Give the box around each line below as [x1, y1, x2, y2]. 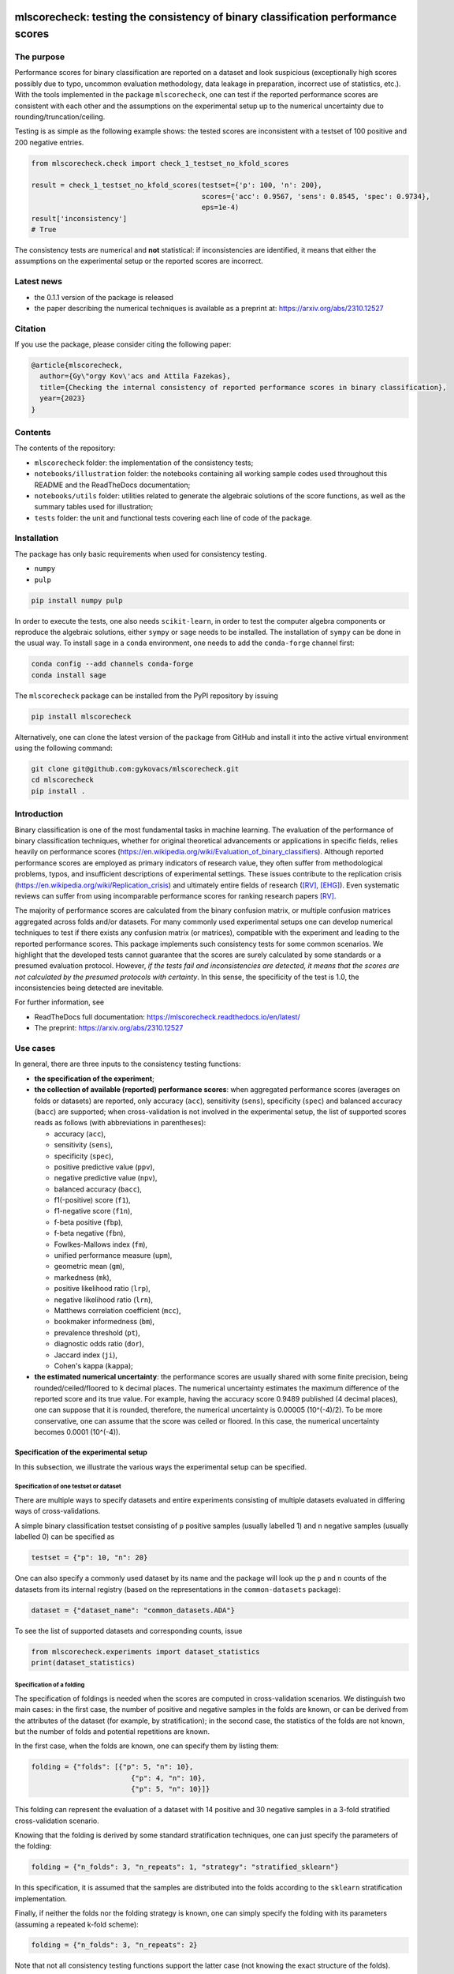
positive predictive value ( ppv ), [54, 1162, 155, 1172]
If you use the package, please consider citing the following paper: [14, 340, 232, 349]
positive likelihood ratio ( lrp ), [54, 1284, 151, 1293]
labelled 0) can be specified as [14, 1532, 115, 1541]
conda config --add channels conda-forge [31, 659, 194, 669]
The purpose [14, 51, 65, 62]
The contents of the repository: [14, 443, 116, 453]
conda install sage [31, 670, 106, 679]
